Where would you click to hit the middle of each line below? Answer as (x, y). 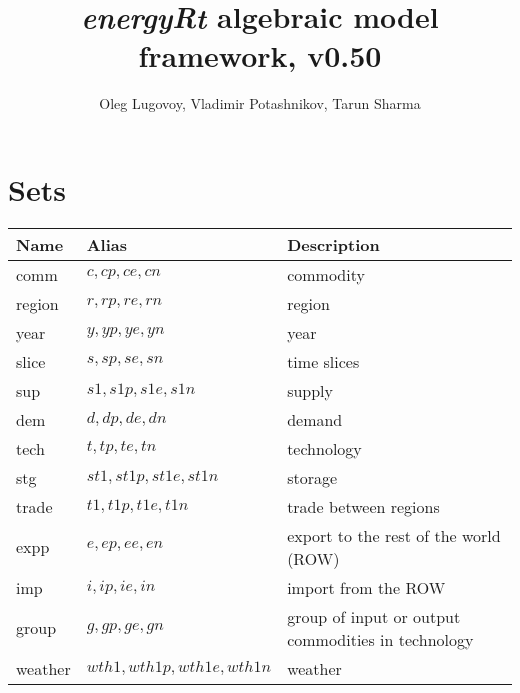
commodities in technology (380, 639)
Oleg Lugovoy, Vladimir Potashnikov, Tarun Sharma (260, 103)
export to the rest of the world (394, 535)
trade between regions (363, 506)
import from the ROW (366, 587)
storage (312, 477)
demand (315, 419)
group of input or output (374, 616)
